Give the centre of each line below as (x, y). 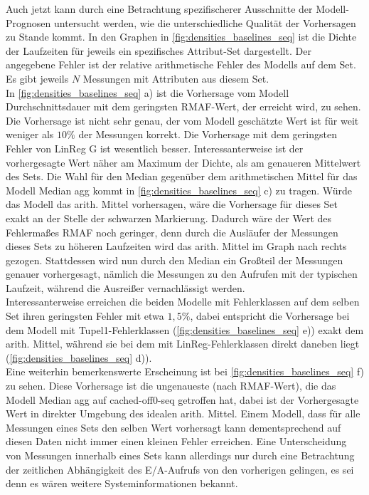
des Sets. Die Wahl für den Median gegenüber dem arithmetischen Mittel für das (182, 176)
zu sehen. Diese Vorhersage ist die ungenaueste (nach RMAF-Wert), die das (171, 386)
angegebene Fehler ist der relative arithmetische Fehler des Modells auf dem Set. (181, 64)
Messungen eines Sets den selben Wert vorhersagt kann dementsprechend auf (173, 427)
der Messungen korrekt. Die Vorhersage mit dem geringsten (208, 134)
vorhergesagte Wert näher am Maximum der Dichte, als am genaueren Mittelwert (183, 162)
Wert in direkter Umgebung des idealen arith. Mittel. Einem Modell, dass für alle (183, 413)
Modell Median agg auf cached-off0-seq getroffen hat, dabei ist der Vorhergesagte (182, 399)
